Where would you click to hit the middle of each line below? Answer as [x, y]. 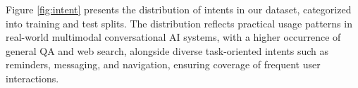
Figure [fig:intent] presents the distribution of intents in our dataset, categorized [179, 9]
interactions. [32, 78]
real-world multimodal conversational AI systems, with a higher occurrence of [173, 37]
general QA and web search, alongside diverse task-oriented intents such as [167, 50]
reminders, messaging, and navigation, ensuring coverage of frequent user [163, 64]
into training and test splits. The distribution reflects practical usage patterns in [179, 23]
